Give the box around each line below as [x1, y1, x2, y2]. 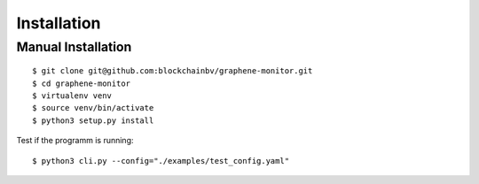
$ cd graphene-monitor [32, 78, 131, 88]
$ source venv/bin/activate [32, 103, 154, 113]
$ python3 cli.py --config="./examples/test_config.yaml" [32, 156, 290, 165]
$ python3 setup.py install [32, 115, 154, 126]
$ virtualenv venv [32, 90, 113, 101]
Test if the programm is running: [16, 135, 134, 146]
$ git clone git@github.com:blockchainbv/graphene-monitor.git [32, 66, 313, 76]
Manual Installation [16, 39, 132, 55]
